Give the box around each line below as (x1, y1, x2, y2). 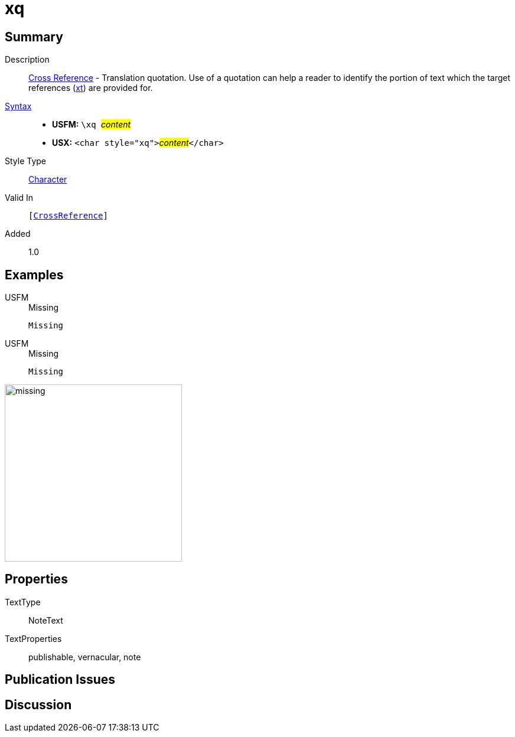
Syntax (5, 101, 32, 112)
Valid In (5, 193, 34, 203)
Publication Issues (5, 672, 116, 687)
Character (28, 174, 67, 185)
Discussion (5, 697, 72, 712)
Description (5, 54, 50, 65)
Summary (5, 29, 63, 44)
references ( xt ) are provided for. (28, 83, 153, 93)
